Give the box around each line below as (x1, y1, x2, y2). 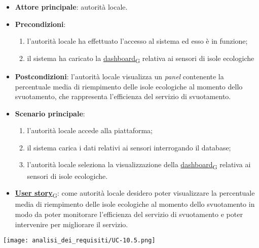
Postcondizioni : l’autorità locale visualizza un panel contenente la (15, 71, 224, 81)
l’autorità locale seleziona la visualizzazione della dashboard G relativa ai (27, 159, 251, 171)
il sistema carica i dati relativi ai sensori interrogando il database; (27, 142, 231, 152)
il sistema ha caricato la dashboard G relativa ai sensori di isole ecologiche (27, 52, 254, 65)
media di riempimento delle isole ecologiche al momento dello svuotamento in (15, 199, 255, 209)
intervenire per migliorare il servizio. (15, 219, 128, 229)
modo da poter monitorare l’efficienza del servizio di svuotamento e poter (15, 208, 243, 219)
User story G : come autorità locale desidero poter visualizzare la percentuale (15, 188, 255, 199)
